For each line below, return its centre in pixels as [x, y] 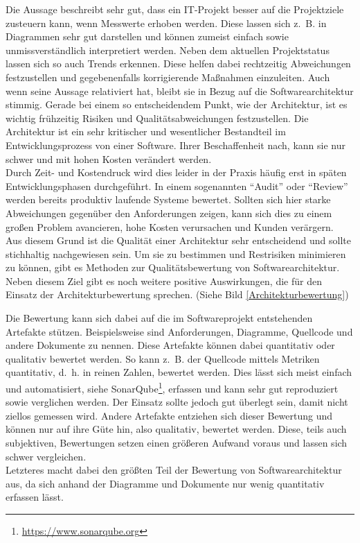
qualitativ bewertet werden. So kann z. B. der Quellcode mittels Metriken [163, 358]
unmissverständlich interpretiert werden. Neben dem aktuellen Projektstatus [168, 50]
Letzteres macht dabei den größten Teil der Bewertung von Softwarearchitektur [174, 470]
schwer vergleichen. [46, 456]
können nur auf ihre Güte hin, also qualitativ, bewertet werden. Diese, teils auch [176, 429]
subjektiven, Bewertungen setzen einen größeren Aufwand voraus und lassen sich [177, 443]
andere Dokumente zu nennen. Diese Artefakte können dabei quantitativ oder [170, 345]
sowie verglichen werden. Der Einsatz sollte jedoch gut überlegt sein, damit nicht [177, 402]
